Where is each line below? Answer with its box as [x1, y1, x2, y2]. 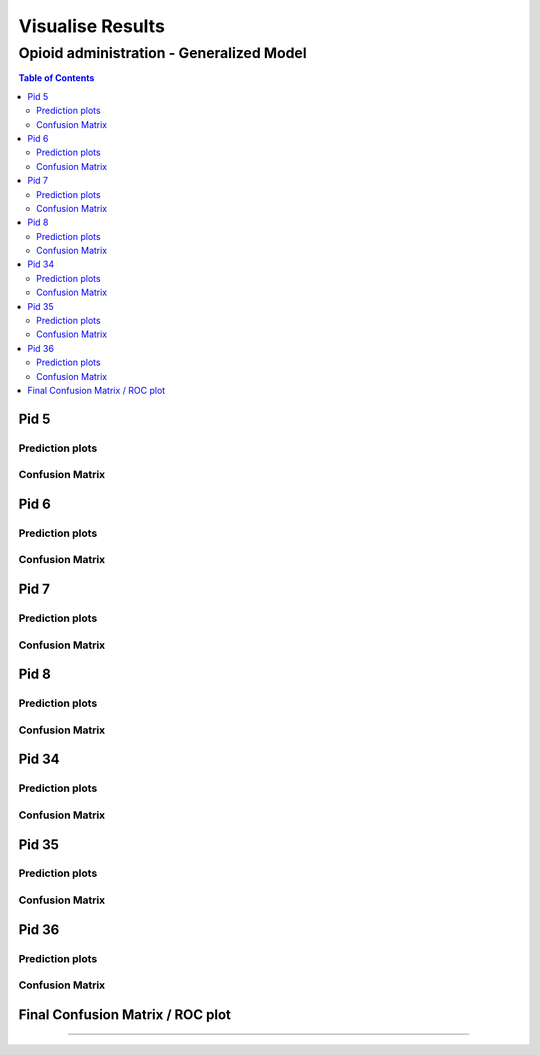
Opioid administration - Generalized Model [18, 44, 307, 62]
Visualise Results [18, 15, 165, 37]
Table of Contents [18, 72, 95, 84]
